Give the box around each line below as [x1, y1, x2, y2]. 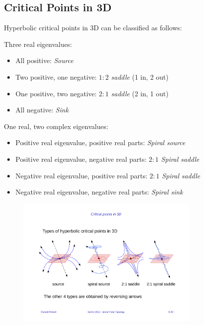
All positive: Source [15, 55, 74, 65]
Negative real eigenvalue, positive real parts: [15, 170, 147, 180]
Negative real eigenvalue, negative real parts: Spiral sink [15, 187, 183, 197]
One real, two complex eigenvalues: [4, 121, 108, 131]
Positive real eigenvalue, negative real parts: [15, 153, 147, 164]
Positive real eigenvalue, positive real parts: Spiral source [15, 137, 185, 148]
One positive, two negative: [15, 88, 97, 98]
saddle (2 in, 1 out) [111, 88, 169, 98]
